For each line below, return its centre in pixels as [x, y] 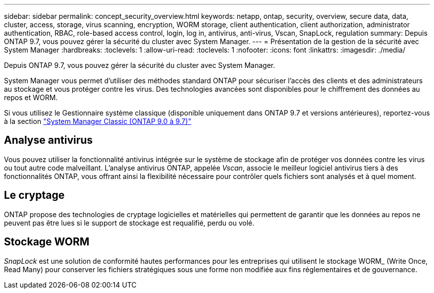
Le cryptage [34, 195]
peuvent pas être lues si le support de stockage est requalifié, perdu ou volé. [129, 223]
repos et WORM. [31, 97]
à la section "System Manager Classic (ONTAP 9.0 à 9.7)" [98, 121]
